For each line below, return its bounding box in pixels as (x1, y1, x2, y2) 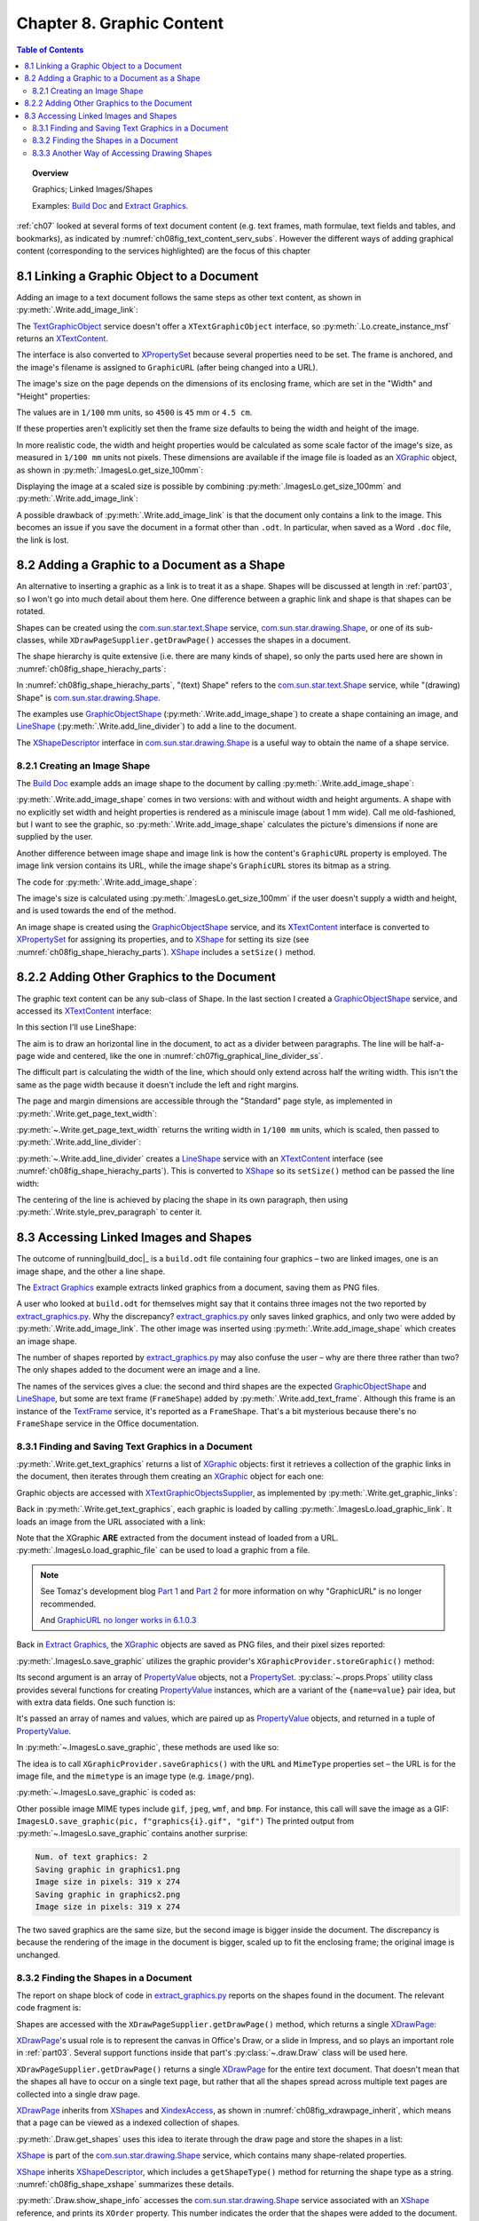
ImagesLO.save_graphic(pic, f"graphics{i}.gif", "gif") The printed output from (16, 1816, 355, 1827)
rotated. (16, 606, 46, 617)
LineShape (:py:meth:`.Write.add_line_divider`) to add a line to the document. (16, 720, 297, 732)
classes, (16, 635, 47, 646)
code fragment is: (16, 2002, 82, 2013)
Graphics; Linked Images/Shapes (32, 184, 153, 195)
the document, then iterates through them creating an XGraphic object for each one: (16, 1471, 324, 1482)
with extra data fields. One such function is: (16, 1697, 177, 1708)
